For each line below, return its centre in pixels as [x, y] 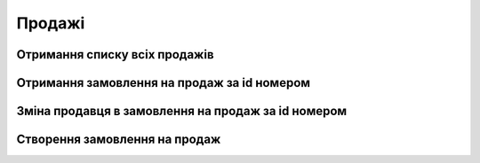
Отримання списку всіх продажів [115, 54]
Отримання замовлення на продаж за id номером [164, 83]
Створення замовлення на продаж [119, 140]
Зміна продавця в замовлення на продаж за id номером [182, 111]
